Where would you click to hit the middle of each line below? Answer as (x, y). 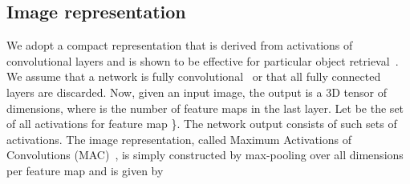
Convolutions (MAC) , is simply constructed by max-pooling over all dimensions (205, 155)
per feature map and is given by (85, 170)
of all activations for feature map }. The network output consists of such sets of (202, 124)
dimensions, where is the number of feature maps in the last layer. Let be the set (205, 108)
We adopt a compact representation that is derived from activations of (180, 45)
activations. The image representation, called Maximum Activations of (179, 139)
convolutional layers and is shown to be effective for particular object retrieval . (203, 60)
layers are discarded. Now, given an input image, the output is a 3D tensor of (197, 92)
